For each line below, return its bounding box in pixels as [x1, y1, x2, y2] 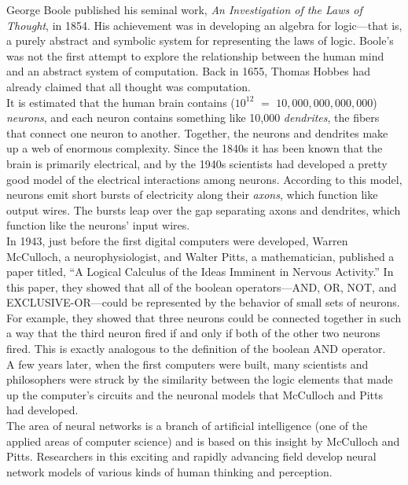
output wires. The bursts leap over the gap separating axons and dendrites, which [6, 201, 401, 218]
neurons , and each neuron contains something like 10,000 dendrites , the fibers [6, 109, 380, 126]
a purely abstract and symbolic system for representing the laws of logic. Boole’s [6, 32, 394, 49]
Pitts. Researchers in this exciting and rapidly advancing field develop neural [6, 448, 377, 465]
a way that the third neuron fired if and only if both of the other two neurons [6, 325, 380, 341]
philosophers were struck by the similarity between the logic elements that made [6, 371, 393, 388]
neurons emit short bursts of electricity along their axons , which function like [6, 186, 378, 203]
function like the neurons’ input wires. [6, 217, 190, 233]
